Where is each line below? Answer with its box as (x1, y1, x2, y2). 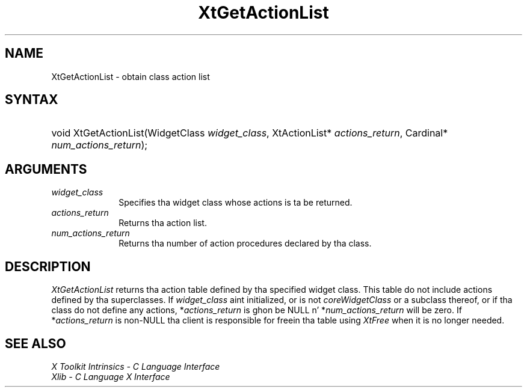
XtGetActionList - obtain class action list (51, 71, 210, 82)
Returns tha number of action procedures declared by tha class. (119, 238, 372, 249)
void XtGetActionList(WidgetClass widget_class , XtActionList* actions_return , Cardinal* (51, 127, 448, 139)
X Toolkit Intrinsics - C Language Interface (51, 361, 220, 372)
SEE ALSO (5, 335, 66, 351)
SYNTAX (5, 92, 58, 108)
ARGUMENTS (5, 161, 87, 177)
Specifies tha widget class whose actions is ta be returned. (119, 197, 353, 208)
